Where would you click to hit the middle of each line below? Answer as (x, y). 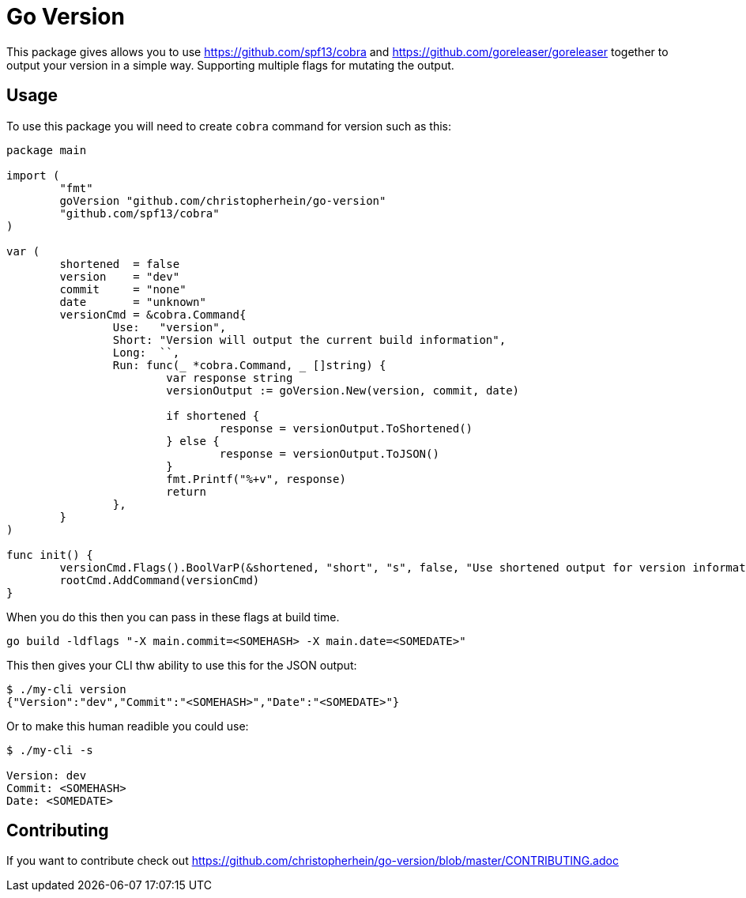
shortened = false (120, 264)
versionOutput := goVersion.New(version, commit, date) (343, 390)
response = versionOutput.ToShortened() (346, 428)
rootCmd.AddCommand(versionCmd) (160, 580)
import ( (33, 175)
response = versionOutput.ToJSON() (329, 453)
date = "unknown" (133, 302)
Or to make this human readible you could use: (128, 726)
